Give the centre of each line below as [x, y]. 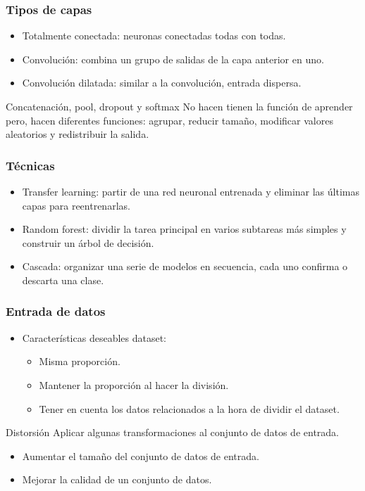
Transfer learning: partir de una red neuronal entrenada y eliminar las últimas [191, 191]
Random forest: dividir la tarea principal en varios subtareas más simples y [184, 229]
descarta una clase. [63, 280]
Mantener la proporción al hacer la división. [134, 384]
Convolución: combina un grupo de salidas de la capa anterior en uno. [173, 59]
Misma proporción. [80, 361]
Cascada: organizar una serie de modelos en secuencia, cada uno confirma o [185, 266]
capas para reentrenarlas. [76, 205]
